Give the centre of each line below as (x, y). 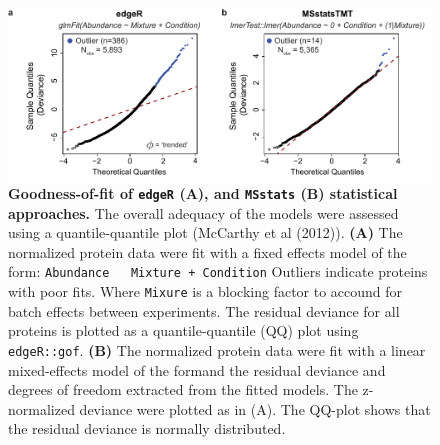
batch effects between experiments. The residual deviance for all (204, 310)
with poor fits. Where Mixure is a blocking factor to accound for (205, 291)
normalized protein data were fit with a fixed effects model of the (207, 251)
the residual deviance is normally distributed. (147, 428)
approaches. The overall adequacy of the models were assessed (203, 212)
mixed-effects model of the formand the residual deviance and (197, 369)
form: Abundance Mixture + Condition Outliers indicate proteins (218, 271)
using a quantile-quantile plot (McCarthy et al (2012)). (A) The (205, 232)
